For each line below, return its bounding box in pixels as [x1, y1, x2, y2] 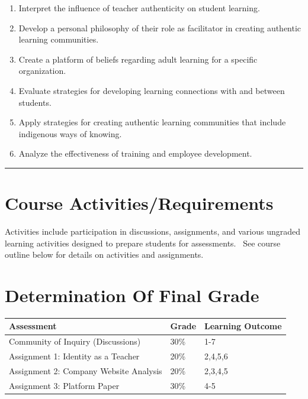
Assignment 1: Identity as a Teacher [9, 350, 140, 362]
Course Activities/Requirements [5, 191, 274, 215]
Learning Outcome [204, 320, 282, 332]
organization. [18, 64, 66, 77]
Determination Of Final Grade [5, 283, 259, 307]
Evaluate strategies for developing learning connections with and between [18, 84, 285, 96]
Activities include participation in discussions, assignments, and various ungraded [5, 225, 301, 238]
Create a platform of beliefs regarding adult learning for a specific [18, 53, 258, 65]
